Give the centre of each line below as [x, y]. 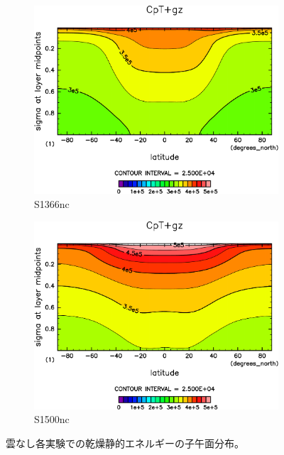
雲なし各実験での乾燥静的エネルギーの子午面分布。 [125, 443]
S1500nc [52, 419]
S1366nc [52, 203]
